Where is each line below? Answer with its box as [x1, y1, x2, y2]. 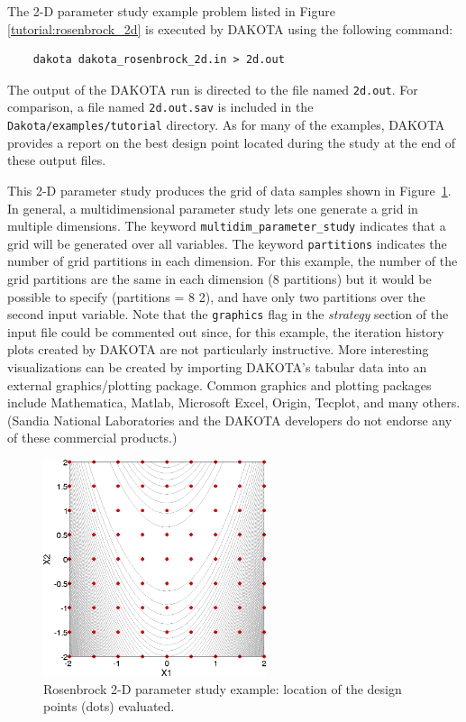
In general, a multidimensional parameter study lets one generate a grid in [7, 198, 418, 217]
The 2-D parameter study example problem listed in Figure [7, 2, 335, 20]
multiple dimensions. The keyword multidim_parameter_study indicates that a [7, 216, 446, 235]
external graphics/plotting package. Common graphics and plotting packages [7, 375, 432, 394]
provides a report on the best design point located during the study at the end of [7, 133, 456, 151]
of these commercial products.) [7, 428, 178, 447]
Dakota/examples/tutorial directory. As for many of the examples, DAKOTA [7, 115, 445, 134]
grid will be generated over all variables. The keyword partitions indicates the [7, 233, 447, 252]
